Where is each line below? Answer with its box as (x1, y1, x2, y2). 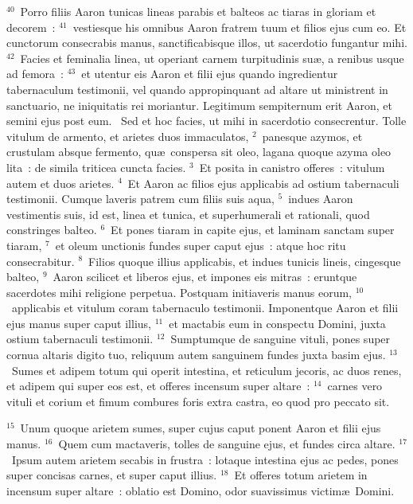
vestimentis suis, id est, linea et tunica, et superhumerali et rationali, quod (6, 205, 370, 222)
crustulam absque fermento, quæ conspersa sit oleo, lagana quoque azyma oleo (6, 143, 392, 160)
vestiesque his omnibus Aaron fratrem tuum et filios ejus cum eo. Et (72, 18, 407, 35)
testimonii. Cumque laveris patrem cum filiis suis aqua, (6, 190, 275, 207)
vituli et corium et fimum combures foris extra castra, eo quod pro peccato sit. (6, 393, 390, 409)
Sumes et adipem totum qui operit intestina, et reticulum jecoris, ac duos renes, (11, 361, 402, 378)
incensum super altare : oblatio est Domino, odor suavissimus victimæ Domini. (6, 482, 395, 498)
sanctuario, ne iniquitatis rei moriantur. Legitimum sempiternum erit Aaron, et (6, 96, 392, 113)
